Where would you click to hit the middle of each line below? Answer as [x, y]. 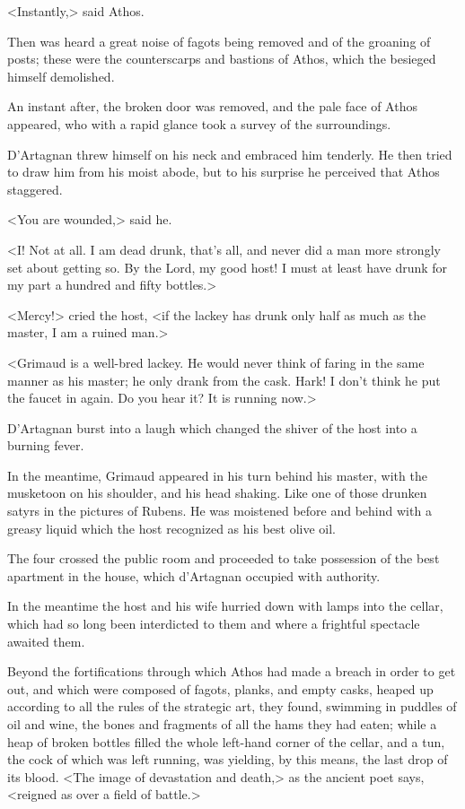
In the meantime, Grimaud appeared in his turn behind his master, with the [217, 475]
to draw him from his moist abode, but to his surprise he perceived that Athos [224, 172]
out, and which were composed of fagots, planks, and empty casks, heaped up [220, 688]
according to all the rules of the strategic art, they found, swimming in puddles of [232, 706]
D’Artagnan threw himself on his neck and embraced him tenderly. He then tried [230, 154]
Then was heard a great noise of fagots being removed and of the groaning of [219, 41]
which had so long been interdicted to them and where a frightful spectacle [214, 624]
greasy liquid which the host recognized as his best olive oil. [172, 528]
